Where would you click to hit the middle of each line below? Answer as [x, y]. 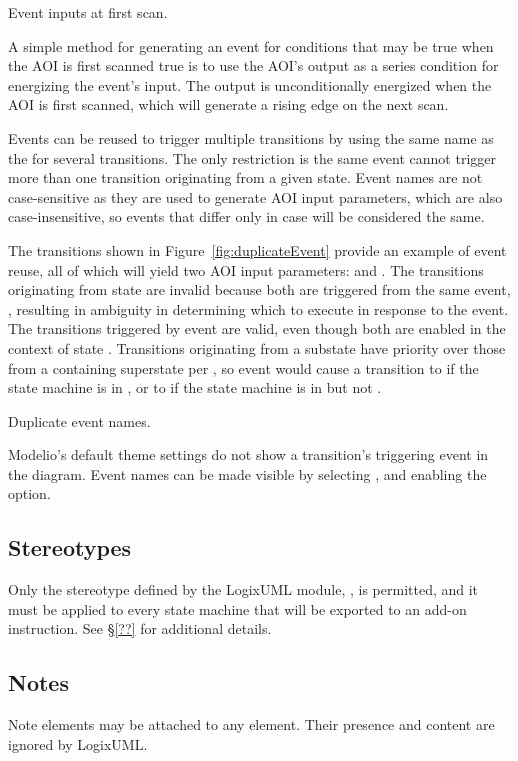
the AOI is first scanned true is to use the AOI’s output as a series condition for [253, 65]
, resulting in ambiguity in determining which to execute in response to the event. [258, 308]
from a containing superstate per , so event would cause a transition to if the [243, 367]
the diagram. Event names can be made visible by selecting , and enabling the [247, 473]
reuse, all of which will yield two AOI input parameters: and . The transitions [246, 269]
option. [29, 493]
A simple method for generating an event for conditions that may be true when [251, 45]
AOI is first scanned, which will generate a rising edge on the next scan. [228, 104]
